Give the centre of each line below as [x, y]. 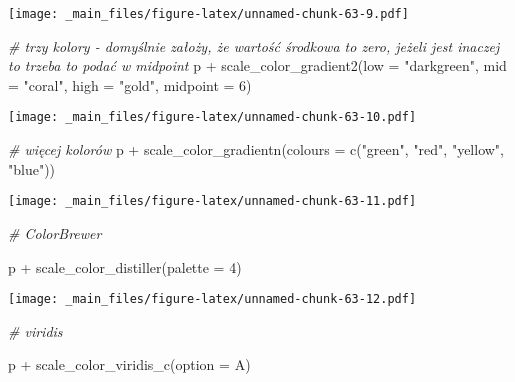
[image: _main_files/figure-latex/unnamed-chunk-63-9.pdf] [208, 14]
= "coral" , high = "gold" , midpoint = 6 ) [130, 84]
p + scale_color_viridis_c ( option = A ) [129, 364]
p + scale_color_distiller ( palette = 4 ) [125, 266]
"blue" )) [32, 168]
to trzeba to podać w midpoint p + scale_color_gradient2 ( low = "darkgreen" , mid [257, 65]
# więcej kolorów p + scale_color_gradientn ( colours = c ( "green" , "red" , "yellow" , [256, 149]
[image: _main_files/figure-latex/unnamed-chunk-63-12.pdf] [212, 299]
